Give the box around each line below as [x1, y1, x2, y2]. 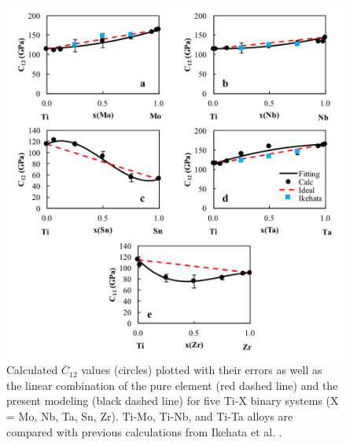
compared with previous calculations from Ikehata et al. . [6, 423, 282, 439]
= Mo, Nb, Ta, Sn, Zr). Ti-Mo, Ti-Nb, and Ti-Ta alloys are [6, 407, 293, 424]
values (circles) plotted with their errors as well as [81, 362, 322, 378]
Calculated [6, 362, 58, 378]
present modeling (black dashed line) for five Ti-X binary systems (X [6, 392, 339, 409]
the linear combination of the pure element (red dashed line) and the [6, 376, 338, 393]
